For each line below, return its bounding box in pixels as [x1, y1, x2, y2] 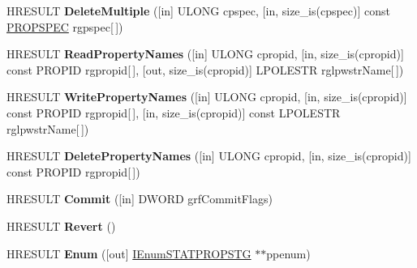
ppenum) [266, 245, 311, 262]
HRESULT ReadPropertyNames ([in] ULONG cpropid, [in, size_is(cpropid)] [6, 45, 404, 62]
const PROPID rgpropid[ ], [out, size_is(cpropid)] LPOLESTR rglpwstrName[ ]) [6, 61, 404, 78]
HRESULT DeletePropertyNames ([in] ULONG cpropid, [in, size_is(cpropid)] [6, 147, 411, 164]
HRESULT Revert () [6, 217, 116, 234]
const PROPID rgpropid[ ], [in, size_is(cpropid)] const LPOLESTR [6, 104, 341, 121]
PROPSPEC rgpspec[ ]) [6, 18, 123, 35]
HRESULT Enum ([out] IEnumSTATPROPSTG [6, 245, 251, 262]
